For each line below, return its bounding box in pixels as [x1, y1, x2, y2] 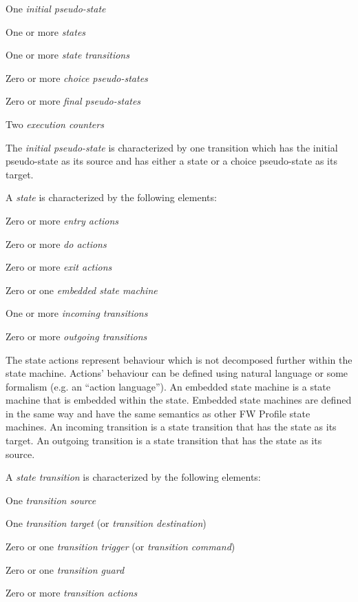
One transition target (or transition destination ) [6, 516, 207, 530]
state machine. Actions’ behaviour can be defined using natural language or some [6, 366, 348, 380]
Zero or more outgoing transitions [6, 329, 147, 343]
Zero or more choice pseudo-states [6, 70, 148, 85]
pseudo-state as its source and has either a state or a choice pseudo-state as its [6, 154, 337, 168]
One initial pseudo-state [6, 1, 106, 15]
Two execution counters [6, 116, 104, 131]
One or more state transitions [6, 48, 129, 62]
